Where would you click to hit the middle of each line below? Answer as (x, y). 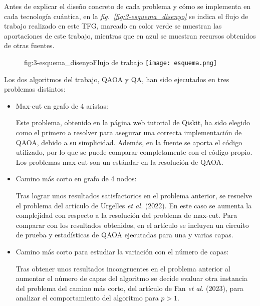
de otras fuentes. (29, 45)
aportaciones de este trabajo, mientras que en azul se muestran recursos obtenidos (130, 35)
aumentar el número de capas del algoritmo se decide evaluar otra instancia (132, 278)
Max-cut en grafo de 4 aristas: (62, 105)
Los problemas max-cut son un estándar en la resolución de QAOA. (119, 162)
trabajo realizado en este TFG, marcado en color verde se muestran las (113, 26)
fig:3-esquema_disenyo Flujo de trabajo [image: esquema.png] (121, 62)
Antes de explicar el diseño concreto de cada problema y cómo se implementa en (127, 6)
